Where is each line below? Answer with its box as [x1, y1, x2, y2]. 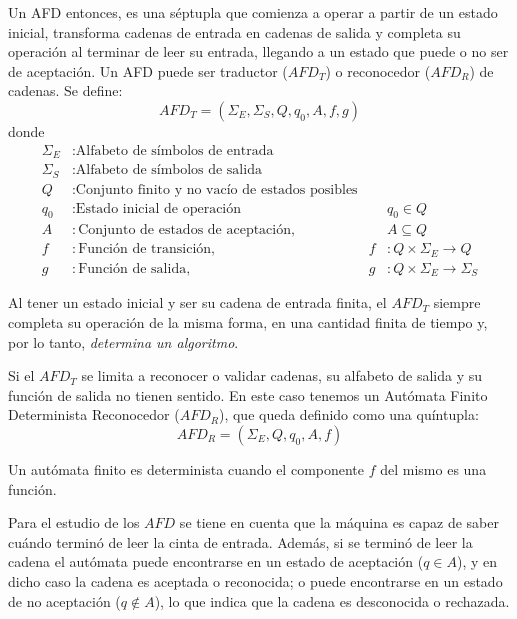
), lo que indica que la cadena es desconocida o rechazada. [154, 590, 510, 611]
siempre [433, 292, 481, 313]
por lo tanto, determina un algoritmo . [8, 331, 239, 352]
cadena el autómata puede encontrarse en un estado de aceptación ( [8, 551, 424, 572]
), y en [456, 551, 498, 572]
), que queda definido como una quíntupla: [218, 404, 479, 425]
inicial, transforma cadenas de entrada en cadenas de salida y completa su [8, 21, 461, 42]
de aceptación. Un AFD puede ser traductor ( [8, 60, 288, 81]
